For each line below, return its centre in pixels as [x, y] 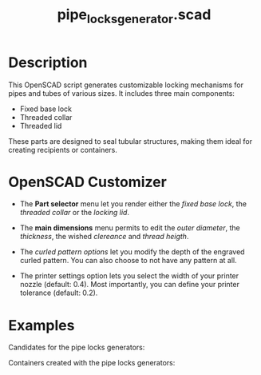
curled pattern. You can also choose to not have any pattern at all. [128, 261]
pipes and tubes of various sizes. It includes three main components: [122, 93]
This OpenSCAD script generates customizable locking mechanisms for [126, 85]
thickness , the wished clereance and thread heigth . [104, 237]
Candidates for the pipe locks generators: [77, 347]
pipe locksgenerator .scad [134, 16]
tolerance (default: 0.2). [59, 293]
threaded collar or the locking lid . [75, 213]
